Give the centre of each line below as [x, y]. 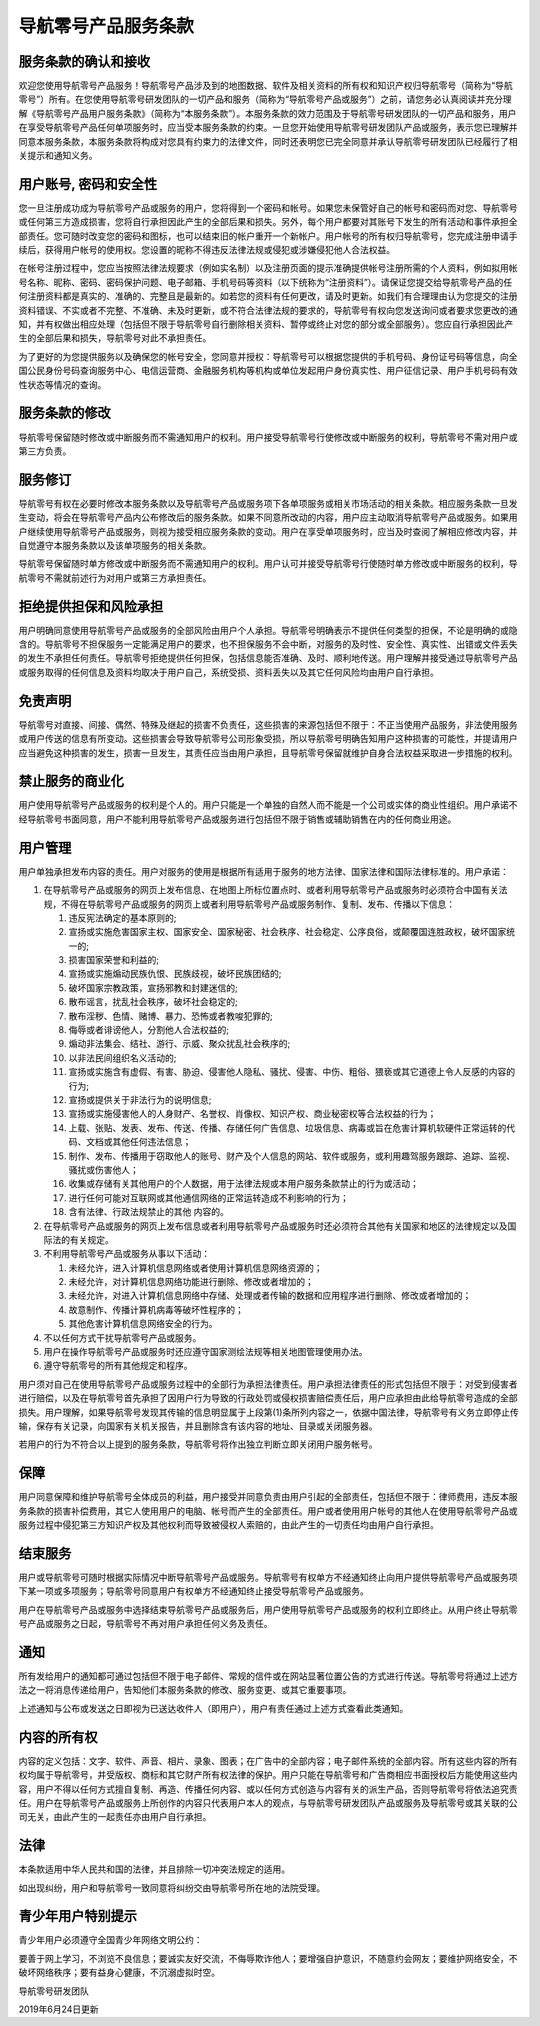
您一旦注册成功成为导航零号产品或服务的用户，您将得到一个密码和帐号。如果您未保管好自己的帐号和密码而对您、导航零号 [268, 207]
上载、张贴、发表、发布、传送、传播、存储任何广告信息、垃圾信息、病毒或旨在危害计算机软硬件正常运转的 [287, 1127]
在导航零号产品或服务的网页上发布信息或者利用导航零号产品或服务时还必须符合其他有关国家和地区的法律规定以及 [275, 1226]
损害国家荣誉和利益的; [114, 960]
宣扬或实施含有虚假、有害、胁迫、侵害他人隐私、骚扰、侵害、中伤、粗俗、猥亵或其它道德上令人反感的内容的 [291, 1072]
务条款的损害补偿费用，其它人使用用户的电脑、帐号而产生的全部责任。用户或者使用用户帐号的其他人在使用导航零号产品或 [268, 1511]
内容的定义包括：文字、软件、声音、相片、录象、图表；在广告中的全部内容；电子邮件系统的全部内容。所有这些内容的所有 [268, 1761]
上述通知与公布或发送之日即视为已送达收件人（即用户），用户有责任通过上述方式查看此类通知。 [213, 1708]
